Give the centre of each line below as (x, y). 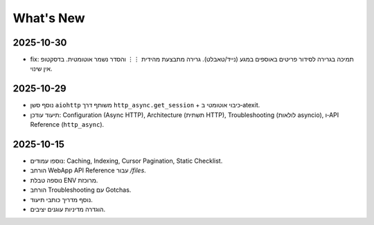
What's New (49, 18)
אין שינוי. (41, 69)
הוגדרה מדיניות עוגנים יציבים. (68, 209)
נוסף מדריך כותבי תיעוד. (61, 199)
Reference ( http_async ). (67, 125)
